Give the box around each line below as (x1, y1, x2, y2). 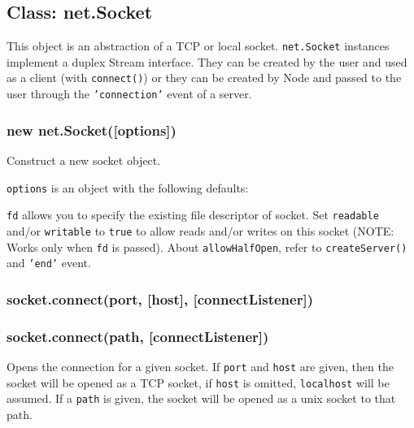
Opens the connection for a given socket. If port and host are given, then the (7, 357, 394, 374)
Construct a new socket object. (7, 151, 161, 168)
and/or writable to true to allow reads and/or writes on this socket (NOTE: (7, 222, 394, 239)
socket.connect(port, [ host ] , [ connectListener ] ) (7, 288, 313, 309)
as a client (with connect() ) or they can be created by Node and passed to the (7, 69, 402, 86)
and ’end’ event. (7, 254, 91, 271)
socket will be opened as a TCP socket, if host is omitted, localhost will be (7, 374, 390, 391)
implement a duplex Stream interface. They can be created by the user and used (7, 53, 407, 70)
